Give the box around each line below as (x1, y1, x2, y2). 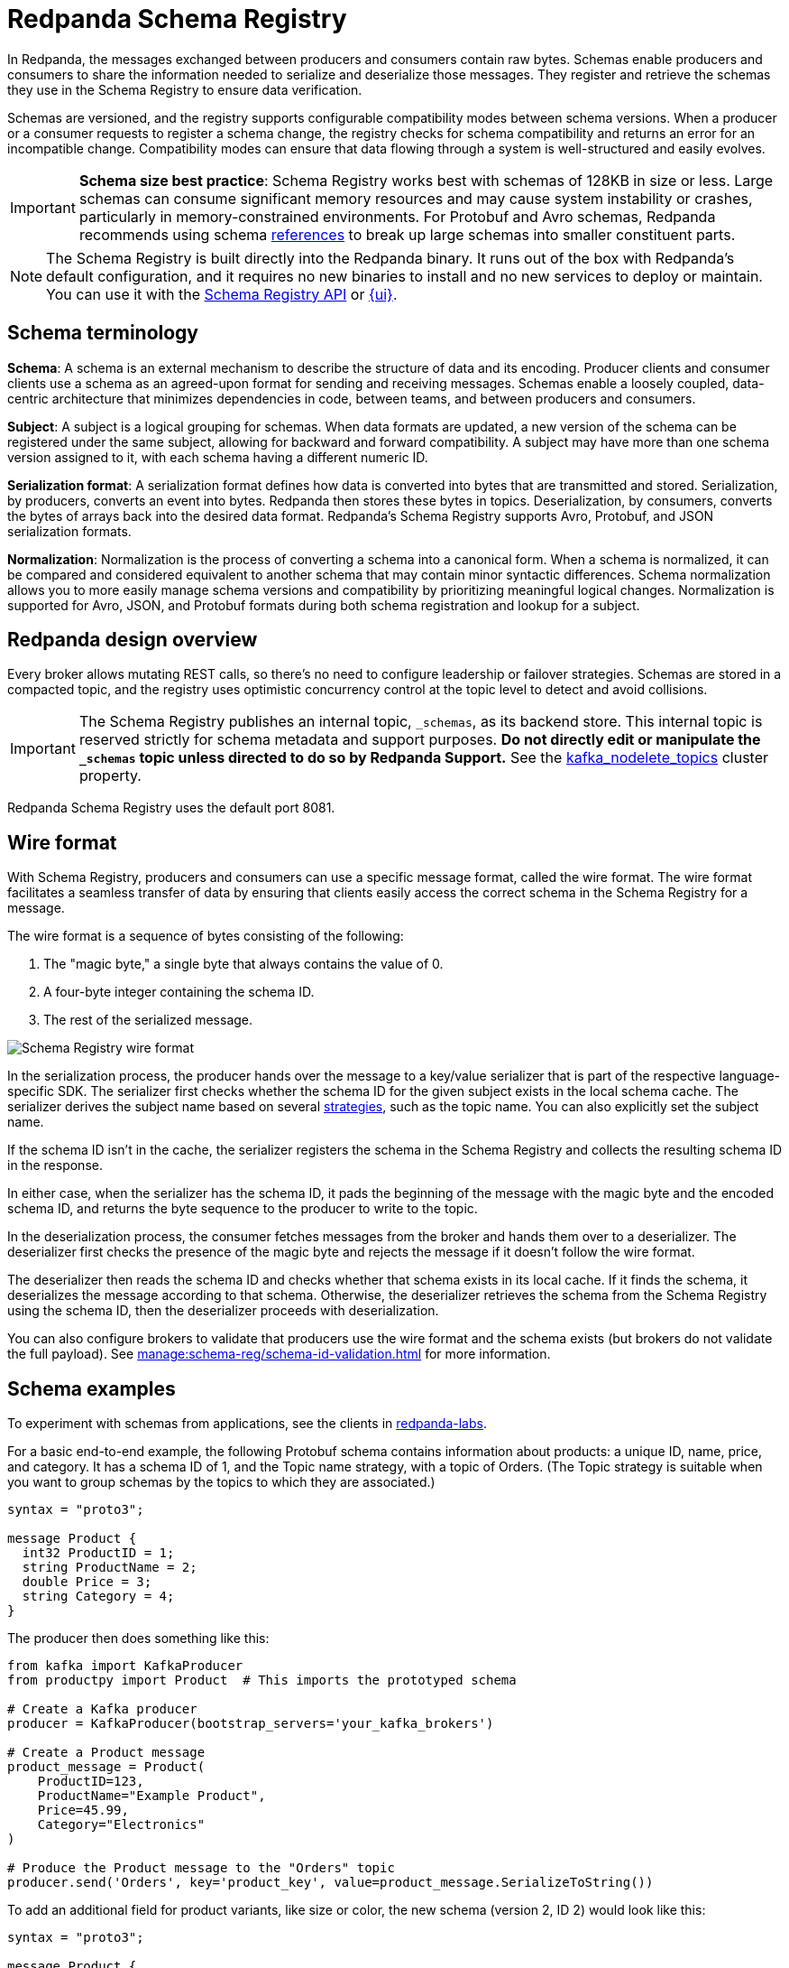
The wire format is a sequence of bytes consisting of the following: (7, 928, 404, 944)
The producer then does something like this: (7, 1630, 270, 1647)
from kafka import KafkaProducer (7, 1658, 243, 1674)
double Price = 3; (22, 1574, 152, 1590)
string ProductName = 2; (22, 1560, 197, 1575)
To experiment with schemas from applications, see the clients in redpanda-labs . (7, 1416, 487, 1432)
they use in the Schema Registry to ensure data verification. (7, 81, 362, 97)
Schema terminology (7, 321, 199, 345)
